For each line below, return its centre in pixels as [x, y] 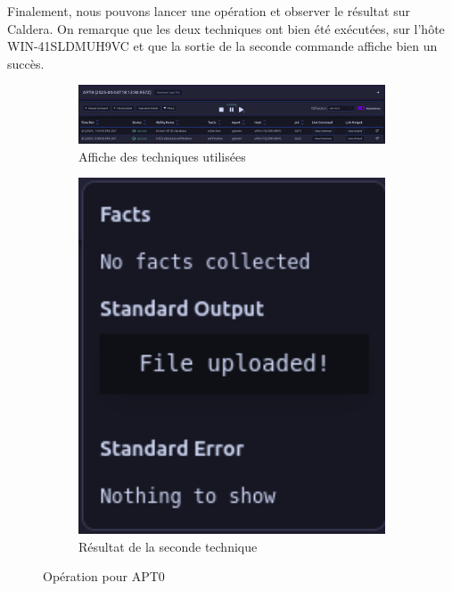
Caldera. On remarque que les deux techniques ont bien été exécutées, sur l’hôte [226, 28]
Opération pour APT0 [104, 576]
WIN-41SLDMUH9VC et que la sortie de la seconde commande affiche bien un [222, 46]
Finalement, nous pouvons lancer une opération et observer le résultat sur [209, 11]
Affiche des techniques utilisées [162, 156]
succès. [26, 63]
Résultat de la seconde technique [168, 546]
